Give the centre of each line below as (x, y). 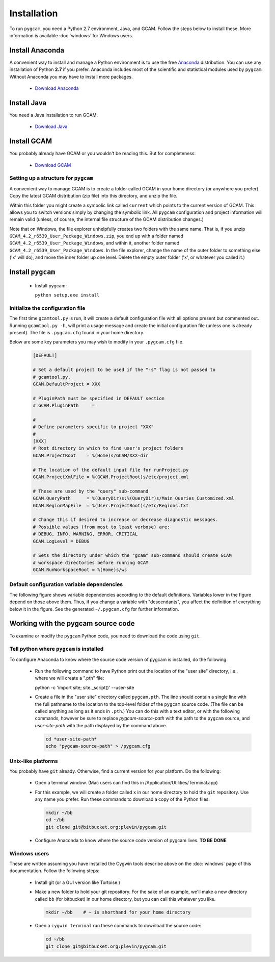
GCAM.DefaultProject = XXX (66, 384)
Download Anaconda (57, 88)
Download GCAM (53, 165)
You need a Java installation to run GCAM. (54, 115)
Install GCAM (31, 141)
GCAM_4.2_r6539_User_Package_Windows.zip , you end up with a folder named (96, 236)
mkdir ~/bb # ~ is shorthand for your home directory (118, 912)
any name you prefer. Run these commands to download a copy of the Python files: (122, 799)
